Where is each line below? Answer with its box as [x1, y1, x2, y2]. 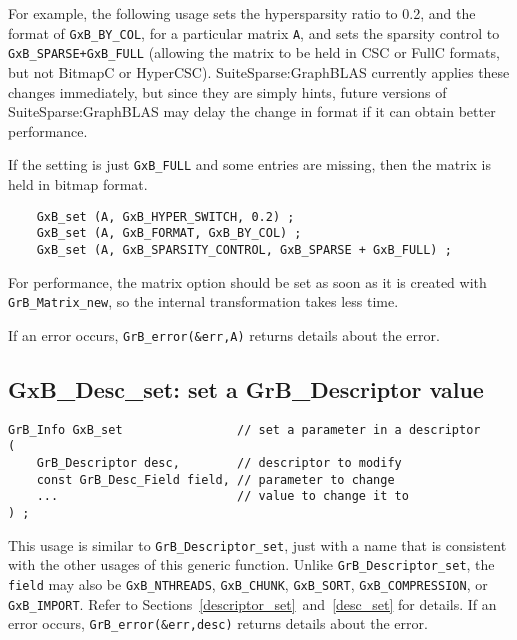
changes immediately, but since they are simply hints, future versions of [8, 81, 447, 102]
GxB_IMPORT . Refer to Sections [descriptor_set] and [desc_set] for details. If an [8, 593, 497, 614]
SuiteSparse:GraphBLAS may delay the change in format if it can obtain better [8, 101, 496, 122]
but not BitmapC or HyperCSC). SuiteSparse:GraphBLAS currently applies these [8, 61, 510, 82]
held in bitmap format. [8, 173, 148, 194]
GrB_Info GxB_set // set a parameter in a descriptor [8, 422, 481, 437]
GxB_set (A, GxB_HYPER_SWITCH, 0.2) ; [36, 209, 295, 224]
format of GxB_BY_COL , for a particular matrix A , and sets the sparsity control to [8, 22, 500, 43]
